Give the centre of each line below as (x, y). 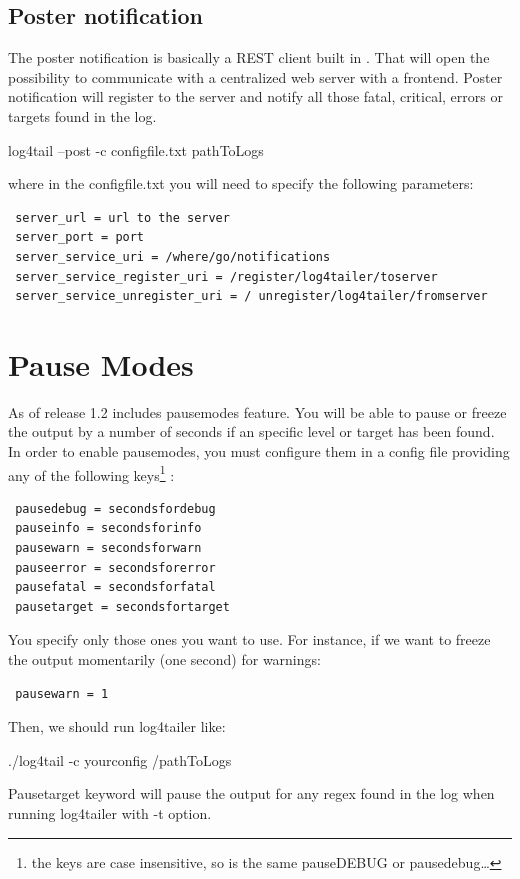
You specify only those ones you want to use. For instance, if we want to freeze (249, 639)
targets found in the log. (82, 115)
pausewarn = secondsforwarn (108, 548)
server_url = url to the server (122, 217)
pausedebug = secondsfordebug (115, 508)
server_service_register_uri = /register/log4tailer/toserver (226, 276)
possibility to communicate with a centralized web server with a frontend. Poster (255, 76)
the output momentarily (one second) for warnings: (164, 659)
